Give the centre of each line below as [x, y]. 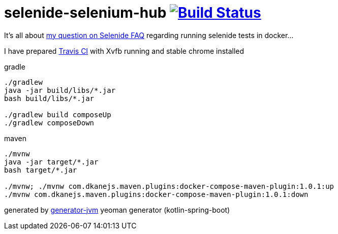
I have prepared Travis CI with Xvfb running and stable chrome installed [124, 51]
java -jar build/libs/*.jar [60, 90]
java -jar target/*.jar [51, 162]
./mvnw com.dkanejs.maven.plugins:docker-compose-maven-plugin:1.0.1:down [156, 194]
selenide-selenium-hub [85, 13]
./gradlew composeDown [49, 123]
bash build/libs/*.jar [49, 98]
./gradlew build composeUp [58, 114]
